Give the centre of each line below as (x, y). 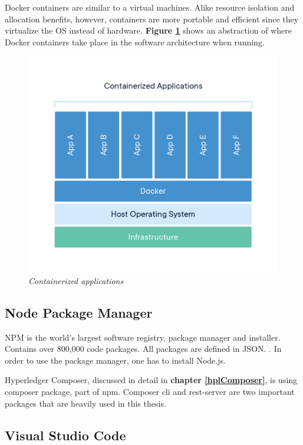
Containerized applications (76, 280)
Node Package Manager (79, 312)
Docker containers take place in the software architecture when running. (135, 42)
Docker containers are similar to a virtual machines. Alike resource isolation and (150, 7)
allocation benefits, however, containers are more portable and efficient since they (152, 19)
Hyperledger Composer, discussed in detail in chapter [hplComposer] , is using (151, 380)
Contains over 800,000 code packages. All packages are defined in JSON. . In (143, 349)
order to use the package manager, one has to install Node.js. (115, 360)
